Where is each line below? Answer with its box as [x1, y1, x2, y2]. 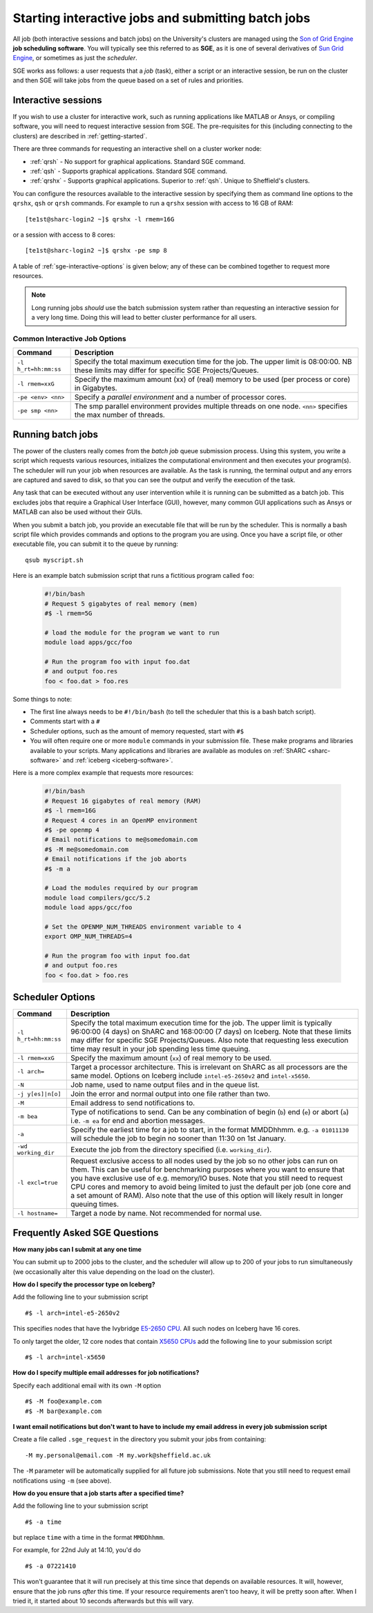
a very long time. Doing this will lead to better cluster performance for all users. [31, 313, 257, 322]
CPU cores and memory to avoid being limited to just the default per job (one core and [70, 1182, 352, 1192]
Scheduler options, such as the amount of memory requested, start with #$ [30, 727, 245, 735]
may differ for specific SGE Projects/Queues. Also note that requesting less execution [70, 1035, 349, 1045]
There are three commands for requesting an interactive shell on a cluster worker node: [12, 145, 262, 153]
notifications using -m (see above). [12, 1476, 112, 1484]
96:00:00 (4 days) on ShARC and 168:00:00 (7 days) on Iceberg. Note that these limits [70, 1027, 352, 1037]
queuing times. [70, 1199, 119, 1209]
